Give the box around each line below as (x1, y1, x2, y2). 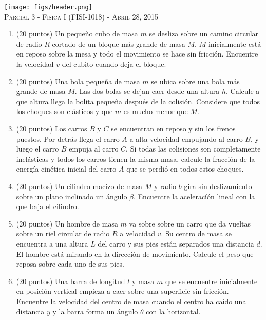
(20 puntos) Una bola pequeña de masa (16, 76, 140, 86)
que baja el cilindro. (16, 201, 79, 212)
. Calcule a (225, 86, 260, 97)
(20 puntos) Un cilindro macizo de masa (16, 180, 142, 191)
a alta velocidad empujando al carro (129, 133, 243, 144)
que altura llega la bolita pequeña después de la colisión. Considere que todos (16, 96, 260, 106)
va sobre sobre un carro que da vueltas (129, 218, 251, 229)
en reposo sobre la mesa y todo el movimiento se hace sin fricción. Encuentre (16, 48, 258, 59)
